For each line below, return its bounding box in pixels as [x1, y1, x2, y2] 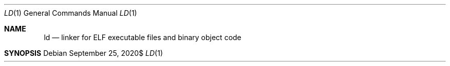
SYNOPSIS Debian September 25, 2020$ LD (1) [4, 49, 163, 57]
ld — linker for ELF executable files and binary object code [44, 33, 241, 42]
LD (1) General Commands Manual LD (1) [4, 9, 137, 17]
